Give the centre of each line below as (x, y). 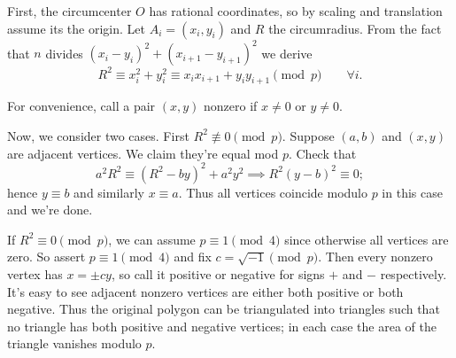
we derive (287, 53)
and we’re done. (50, 210)
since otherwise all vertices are (367, 239)
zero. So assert (46, 257)
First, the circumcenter (70, 11)
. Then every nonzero (375, 257)
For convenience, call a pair (81, 106)
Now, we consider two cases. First (98, 135)
